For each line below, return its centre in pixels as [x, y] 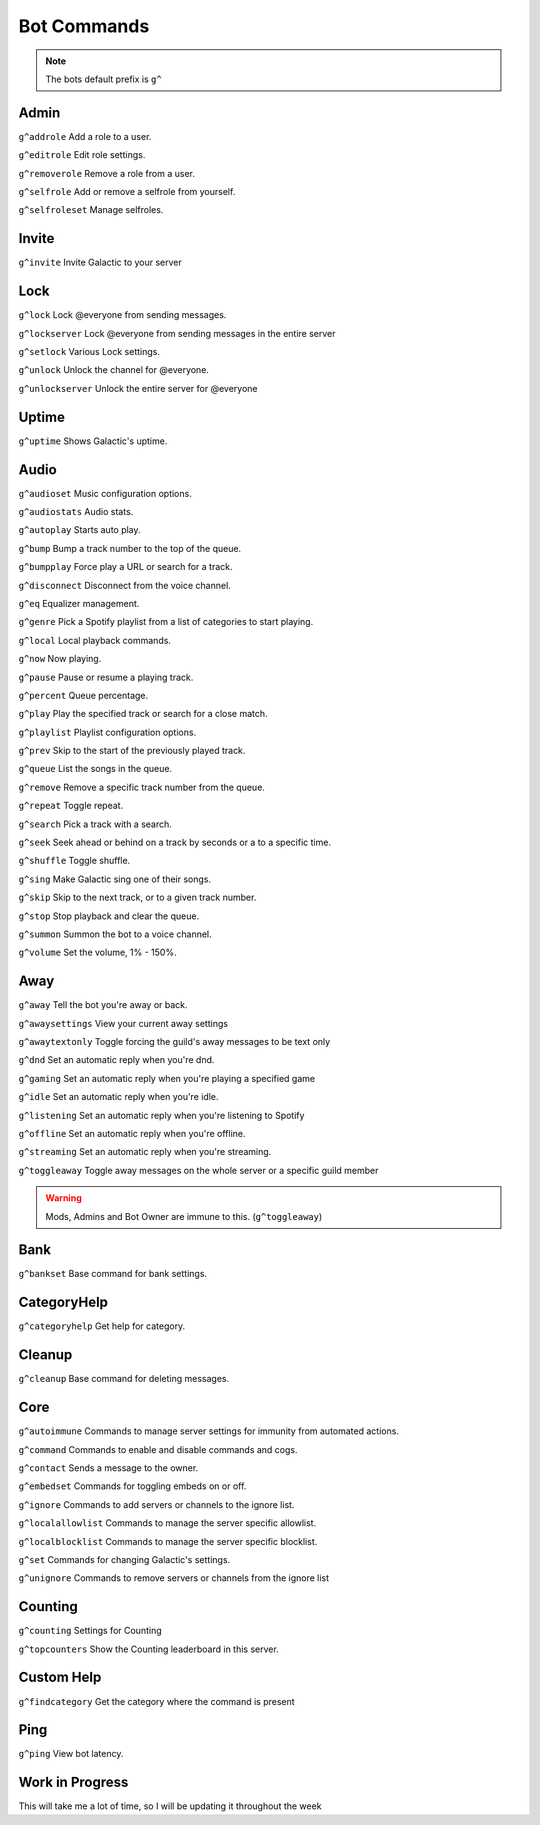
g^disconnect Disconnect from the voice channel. [125, 585]
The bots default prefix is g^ [103, 79]
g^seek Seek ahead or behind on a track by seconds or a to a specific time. [175, 842]
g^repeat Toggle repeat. [71, 806]
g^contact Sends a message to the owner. [108, 1467]
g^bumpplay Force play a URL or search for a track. [125, 567]
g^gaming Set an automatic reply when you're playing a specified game [166, 1078]
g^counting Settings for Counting [90, 1631]
